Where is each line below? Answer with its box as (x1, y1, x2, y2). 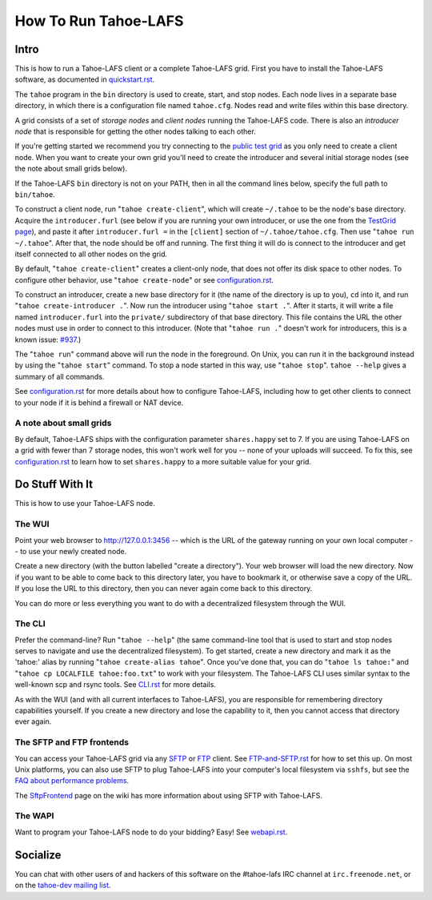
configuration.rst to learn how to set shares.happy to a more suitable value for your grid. (14, 456, 312, 466)
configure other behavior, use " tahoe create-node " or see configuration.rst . (14, 275, 274, 284)
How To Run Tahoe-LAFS (14, 12, 184, 30)
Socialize (14, 848, 62, 862)
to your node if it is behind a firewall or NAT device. (14, 397, 184, 408)
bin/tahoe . (14, 189, 55, 199)
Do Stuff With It (14, 477, 94, 492)
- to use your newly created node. (14, 546, 127, 556)
